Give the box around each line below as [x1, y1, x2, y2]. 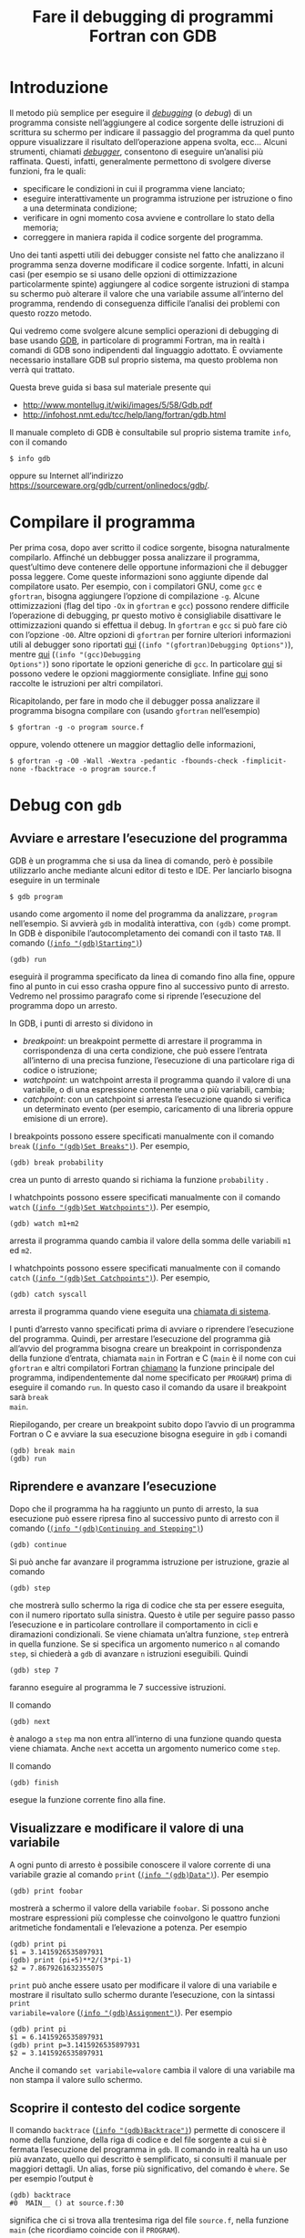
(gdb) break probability [9, 1157, 104, 1167]
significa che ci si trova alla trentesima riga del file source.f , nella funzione [9, 2215, 290, 2226]
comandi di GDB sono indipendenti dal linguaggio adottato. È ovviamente [9, 344, 284, 355]
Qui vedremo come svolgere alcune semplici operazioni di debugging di [9, 325, 280, 336]
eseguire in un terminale [9, 874, 100, 885]
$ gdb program [9, 892, 64, 901]
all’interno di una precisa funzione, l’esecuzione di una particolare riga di [22, 1054, 295, 1065]
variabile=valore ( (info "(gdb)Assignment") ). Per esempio [9, 2006, 233, 2018]
